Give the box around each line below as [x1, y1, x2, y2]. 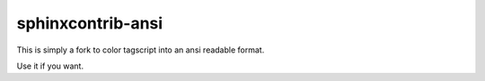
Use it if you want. [16, 61, 84, 71]
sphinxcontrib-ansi [16, 13, 163, 33]
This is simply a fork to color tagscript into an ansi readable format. [16, 45, 265, 55]
